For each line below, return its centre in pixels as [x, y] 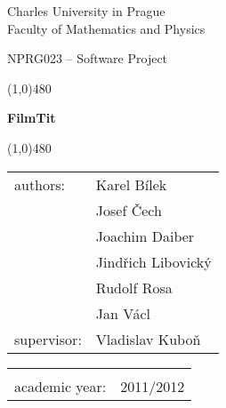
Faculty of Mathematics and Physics [106, 28]
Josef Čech [129, 210]
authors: [40, 184]
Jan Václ [123, 313]
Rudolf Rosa [134, 287]
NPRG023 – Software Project [88, 58]
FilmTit [32, 118]
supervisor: [48, 339]
